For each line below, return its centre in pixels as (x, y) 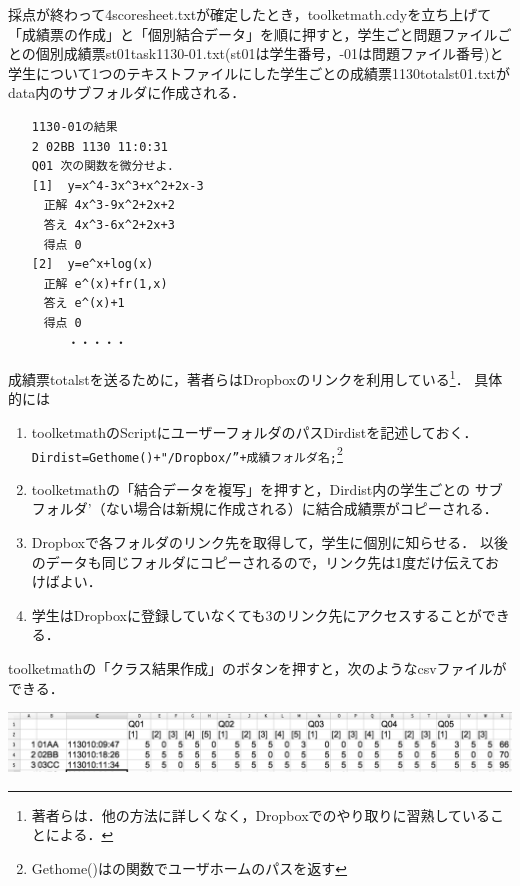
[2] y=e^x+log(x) (92, 264)
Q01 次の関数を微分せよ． (105, 166)
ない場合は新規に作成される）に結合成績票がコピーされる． (301, 508)
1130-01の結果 (74, 126)
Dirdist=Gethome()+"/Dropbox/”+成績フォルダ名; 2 (187, 453)
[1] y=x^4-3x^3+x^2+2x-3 (117, 185)
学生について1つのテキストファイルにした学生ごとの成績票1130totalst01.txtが (259, 72)
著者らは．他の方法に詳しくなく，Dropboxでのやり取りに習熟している (261, 814)
